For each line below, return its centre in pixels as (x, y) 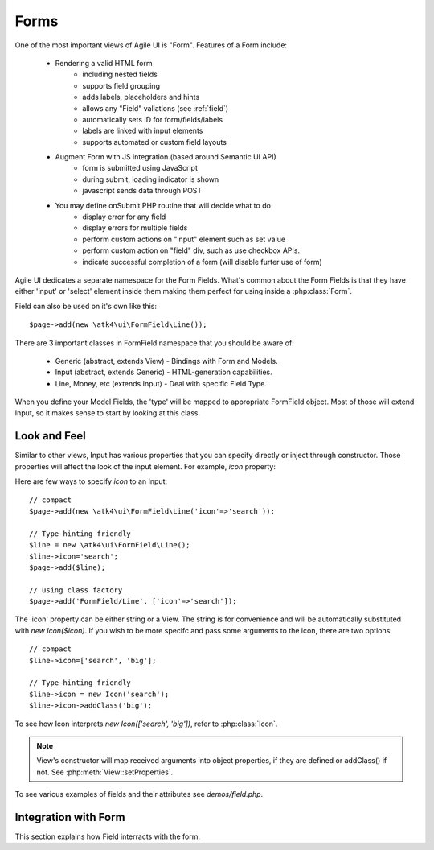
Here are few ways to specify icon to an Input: (91, 481)
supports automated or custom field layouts (154, 142)
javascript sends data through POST (142, 191)
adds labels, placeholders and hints (141, 97)
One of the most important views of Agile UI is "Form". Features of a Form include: (151, 45)
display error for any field (124, 217)
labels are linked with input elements (143, 131)
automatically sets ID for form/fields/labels (153, 119)
